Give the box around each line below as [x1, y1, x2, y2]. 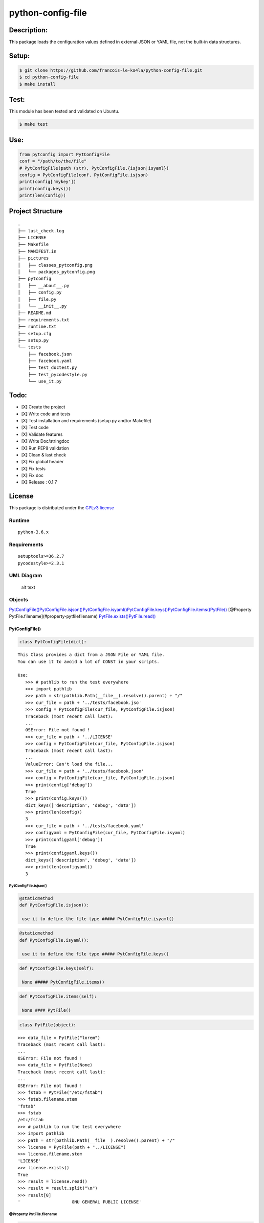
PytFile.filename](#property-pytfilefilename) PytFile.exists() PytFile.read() [9, 613, 156, 619]
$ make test [19, 121, 48, 127]
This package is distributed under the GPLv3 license [9, 505, 114, 511]
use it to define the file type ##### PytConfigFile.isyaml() [22, 916, 175, 922]
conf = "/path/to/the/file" [19, 159, 87, 164]
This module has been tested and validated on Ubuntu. [9, 108, 120, 114]
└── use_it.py [27, 379, 62, 384]
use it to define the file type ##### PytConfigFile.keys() [22, 951, 169, 956]
